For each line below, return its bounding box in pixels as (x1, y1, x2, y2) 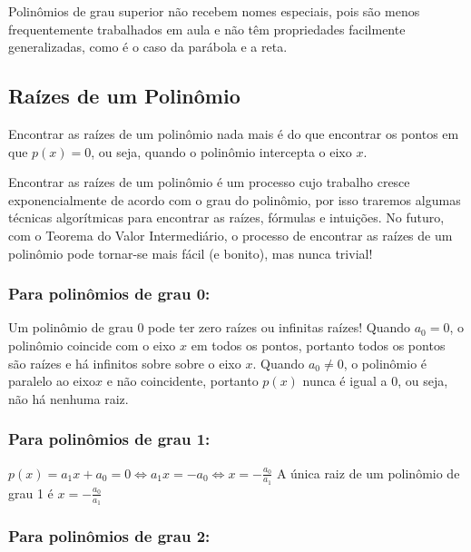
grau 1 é (8, 483, 54, 502)
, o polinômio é (343, 353, 427, 372)
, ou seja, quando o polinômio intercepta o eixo (91, 142, 352, 161)
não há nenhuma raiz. (8, 389, 129, 408)
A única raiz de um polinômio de (276, 463, 460, 482)
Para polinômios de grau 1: (8, 428, 211, 450)
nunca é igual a (302, 371, 388, 390)
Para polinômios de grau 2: (8, 524, 211, 547)
